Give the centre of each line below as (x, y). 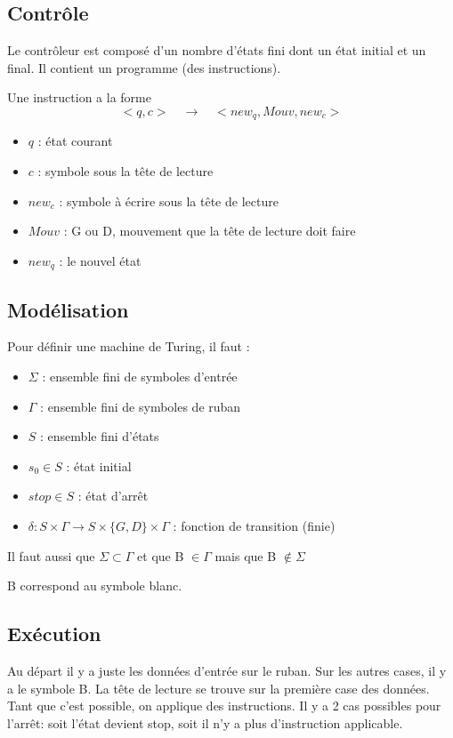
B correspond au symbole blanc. (95, 586)
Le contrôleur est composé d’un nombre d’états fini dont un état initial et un (217, 50)
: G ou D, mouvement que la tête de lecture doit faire (210, 231)
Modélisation (68, 309)
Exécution (54, 634)
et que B (161, 555)
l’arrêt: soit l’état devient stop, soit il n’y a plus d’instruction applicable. (205, 722)
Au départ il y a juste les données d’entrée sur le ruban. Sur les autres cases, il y (227, 671)
